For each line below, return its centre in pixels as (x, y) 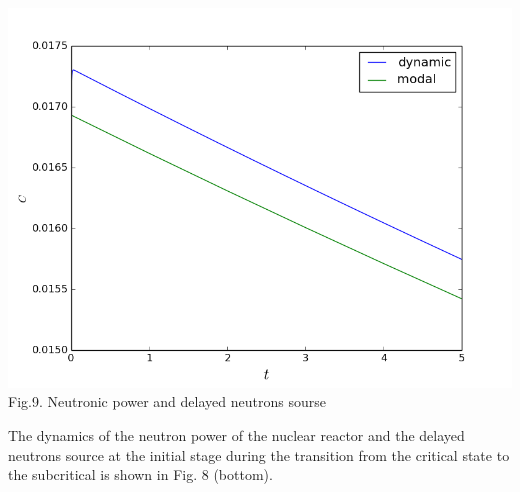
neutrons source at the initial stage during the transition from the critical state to (259, 454)
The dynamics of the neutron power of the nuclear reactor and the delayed (236, 435)
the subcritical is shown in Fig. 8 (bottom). (140, 474)
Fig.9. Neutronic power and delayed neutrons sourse (167, 401)
